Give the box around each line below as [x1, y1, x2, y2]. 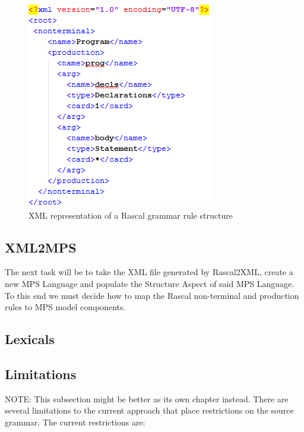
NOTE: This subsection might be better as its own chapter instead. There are [5, 392, 289, 405]
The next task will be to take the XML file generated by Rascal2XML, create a [5, 266, 293, 278]
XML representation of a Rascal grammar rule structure [28, 209, 233, 221]
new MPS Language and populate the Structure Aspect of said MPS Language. [5, 277, 294, 289]
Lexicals [5, 330, 55, 348]
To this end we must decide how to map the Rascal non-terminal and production [5, 289, 299, 301]
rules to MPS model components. [5, 301, 126, 313]
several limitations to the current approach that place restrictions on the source [5, 404, 294, 417]
